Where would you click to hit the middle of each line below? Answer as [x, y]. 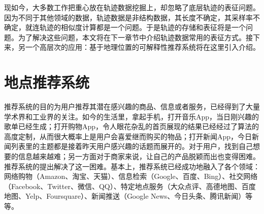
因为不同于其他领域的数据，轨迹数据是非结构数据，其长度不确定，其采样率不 [132, 17]
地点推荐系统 [47, 82]
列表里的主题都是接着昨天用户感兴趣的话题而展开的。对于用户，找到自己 [132, 146]
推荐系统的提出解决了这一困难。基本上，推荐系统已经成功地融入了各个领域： [132, 166]
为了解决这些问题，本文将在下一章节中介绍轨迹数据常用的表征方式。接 [135, 37]
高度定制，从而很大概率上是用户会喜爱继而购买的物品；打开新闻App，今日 [128, 136]
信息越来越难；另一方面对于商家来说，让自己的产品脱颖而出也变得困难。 [139, 156]
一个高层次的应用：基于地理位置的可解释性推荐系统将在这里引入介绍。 [142, 47]
